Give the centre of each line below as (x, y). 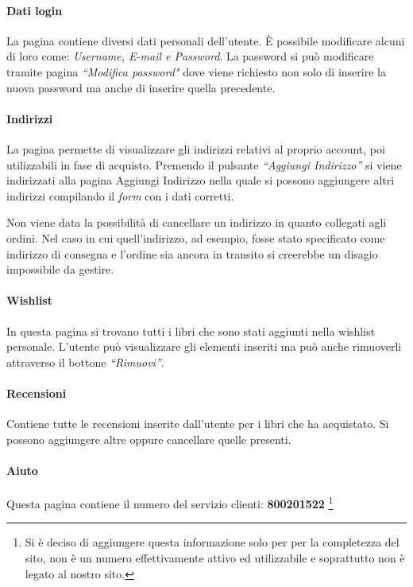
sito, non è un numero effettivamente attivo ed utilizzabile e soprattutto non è (215, 557)
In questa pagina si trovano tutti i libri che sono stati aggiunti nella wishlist (191, 330)
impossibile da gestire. (60, 269)
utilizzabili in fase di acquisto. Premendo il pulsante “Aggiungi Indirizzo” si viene (204, 164)
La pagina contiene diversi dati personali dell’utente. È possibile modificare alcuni (206, 40)
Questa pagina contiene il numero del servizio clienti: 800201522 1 (170, 502)
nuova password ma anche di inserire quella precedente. (141, 87)
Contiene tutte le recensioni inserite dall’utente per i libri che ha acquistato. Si (198, 424)
